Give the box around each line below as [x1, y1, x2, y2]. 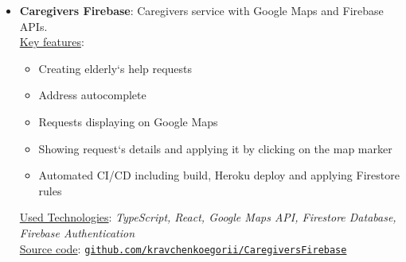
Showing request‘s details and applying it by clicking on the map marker [38, 140, 392, 156]
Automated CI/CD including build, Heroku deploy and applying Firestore [38, 167, 400, 183]
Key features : [19, 33, 84, 50]
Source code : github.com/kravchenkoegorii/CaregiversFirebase [19, 240, 347, 256]
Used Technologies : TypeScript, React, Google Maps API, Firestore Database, [19, 209, 396, 225]
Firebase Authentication [19, 224, 135, 241]
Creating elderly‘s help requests [38, 60, 193, 76]
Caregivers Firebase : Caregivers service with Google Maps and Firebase [19, 2, 384, 18]
